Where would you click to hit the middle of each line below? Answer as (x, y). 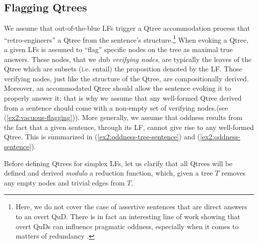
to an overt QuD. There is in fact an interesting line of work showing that (128, 216)
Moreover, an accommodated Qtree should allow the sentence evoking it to (118, 88)
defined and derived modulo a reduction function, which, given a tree (108, 173)
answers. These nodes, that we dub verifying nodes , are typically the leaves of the (128, 59)
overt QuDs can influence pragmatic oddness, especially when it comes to (127, 226)
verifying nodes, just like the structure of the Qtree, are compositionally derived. (127, 78)
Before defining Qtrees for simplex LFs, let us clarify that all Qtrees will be (118, 163)
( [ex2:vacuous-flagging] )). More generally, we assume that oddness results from (123, 117)
